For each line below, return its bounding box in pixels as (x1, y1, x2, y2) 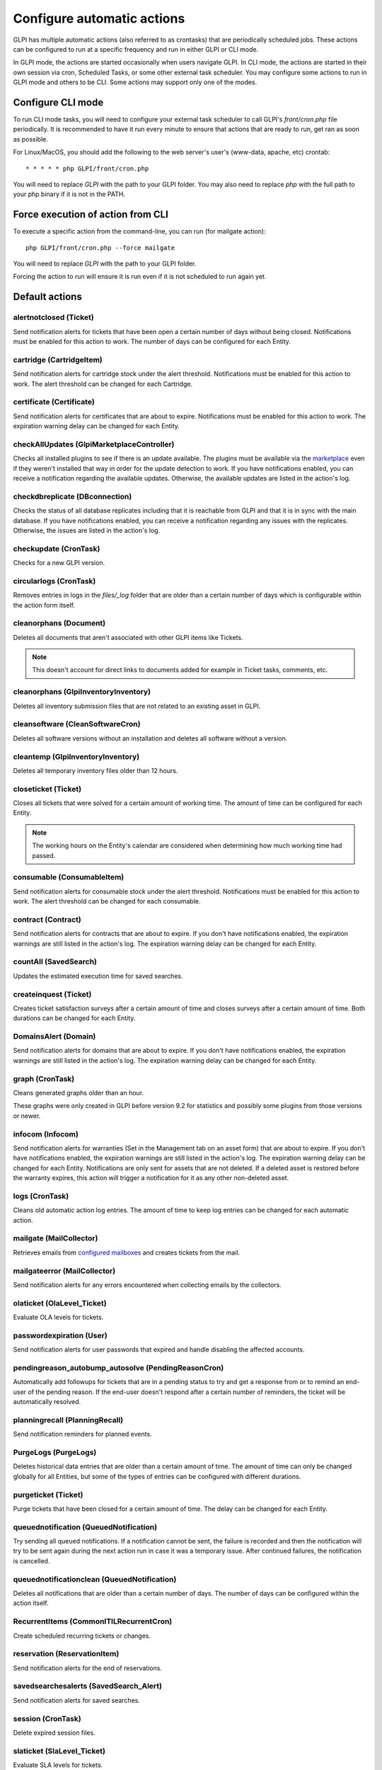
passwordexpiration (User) (13, 1330, 108, 1340)
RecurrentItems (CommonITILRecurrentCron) (13, 1616, 173, 1626)
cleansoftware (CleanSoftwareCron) (13, 719, 141, 729)
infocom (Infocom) (13, 1129, 79, 1139)
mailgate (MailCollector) (13, 1233, 98, 1243)
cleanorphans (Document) (13, 618, 106, 628)
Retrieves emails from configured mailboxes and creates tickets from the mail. (13, 1248, 241, 1257)
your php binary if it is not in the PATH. (13, 190, 125, 198)
